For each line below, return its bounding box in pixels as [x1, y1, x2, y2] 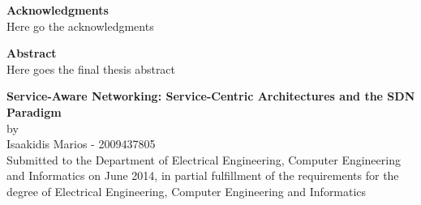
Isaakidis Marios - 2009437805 [6, 135, 156, 152]
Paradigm [6, 103, 62, 120]
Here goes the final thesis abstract [6, 60, 176, 77]
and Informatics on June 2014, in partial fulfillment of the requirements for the [6, 167, 399, 184]
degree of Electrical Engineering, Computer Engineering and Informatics [6, 182, 367, 199]
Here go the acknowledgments [6, 17, 154, 34]
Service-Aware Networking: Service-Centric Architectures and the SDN [6, 88, 415, 105]
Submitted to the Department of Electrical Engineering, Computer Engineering [6, 151, 401, 168]
